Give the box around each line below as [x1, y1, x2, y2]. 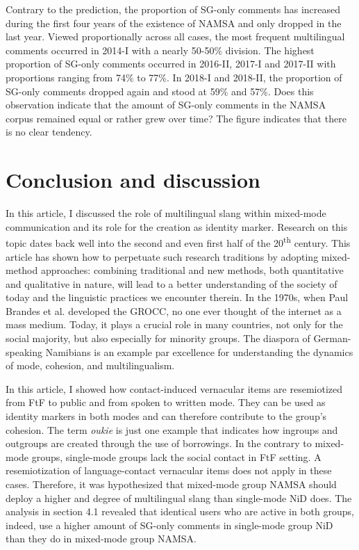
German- [313, 331, 351, 346]
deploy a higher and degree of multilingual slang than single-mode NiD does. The [6, 490, 352, 505]
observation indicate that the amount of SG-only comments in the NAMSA [6, 97, 326, 112]
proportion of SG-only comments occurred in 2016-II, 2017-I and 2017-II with [6, 56, 336, 71]
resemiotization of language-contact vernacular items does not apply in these [6, 463, 332, 478]
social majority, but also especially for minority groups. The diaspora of [6, 331, 310, 346]
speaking [6, 344, 42, 359]
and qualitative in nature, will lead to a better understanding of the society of [6, 276, 337, 291]
